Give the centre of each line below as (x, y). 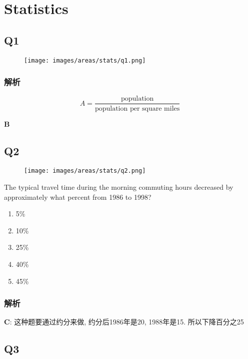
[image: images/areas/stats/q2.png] (85, 171)
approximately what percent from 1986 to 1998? (78, 197)
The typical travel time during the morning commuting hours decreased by (119, 187)
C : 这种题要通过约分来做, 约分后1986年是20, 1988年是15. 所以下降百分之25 (124, 322)
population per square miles (137, 108)
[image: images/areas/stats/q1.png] (85, 60)
